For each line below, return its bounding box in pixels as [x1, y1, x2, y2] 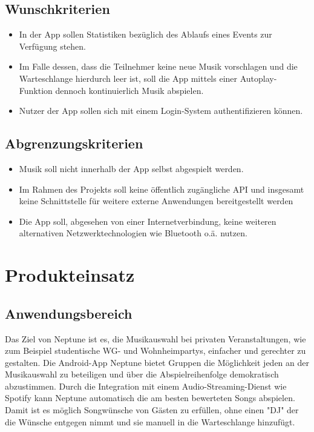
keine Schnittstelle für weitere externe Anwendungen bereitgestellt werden [19, 194, 293, 207]
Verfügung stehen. [19, 39, 86, 52]
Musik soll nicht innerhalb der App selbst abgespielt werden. [19, 162, 244, 174]
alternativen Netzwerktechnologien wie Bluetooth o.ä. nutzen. [19, 227, 247, 239]
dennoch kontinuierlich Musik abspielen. [55, 84, 204, 96]
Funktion [19, 84, 53, 96]
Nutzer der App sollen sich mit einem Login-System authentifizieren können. [19, 104, 303, 117]
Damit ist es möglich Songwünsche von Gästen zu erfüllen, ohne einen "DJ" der [5, 404, 299, 416]
